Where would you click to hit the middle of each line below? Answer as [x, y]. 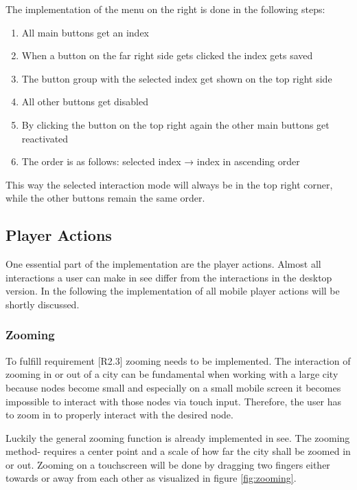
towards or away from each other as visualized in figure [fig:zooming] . [151, 478]
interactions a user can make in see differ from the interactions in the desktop [169, 277]
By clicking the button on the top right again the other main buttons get [175, 124]
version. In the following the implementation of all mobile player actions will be [173, 291]
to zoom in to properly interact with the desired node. [119, 415]
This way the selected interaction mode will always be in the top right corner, [169, 184]
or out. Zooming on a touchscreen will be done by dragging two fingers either [168, 464]
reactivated [45, 138]
